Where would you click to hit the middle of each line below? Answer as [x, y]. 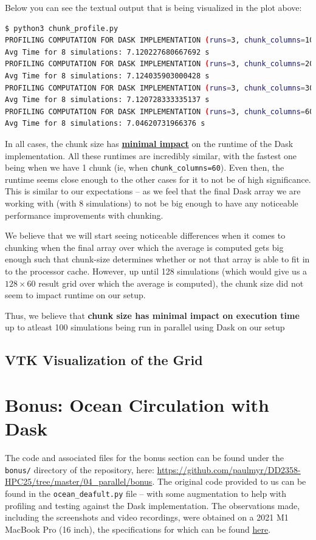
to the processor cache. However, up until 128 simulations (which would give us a [156, 271]
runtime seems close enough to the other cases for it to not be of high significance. [158, 179]
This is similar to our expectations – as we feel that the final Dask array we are [153, 191]
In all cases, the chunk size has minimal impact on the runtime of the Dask [149, 143]
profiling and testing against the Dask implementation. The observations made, [153, 505]
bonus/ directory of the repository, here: [80, 469]
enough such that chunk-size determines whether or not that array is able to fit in [157, 259]
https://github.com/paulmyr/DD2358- [229, 469]
